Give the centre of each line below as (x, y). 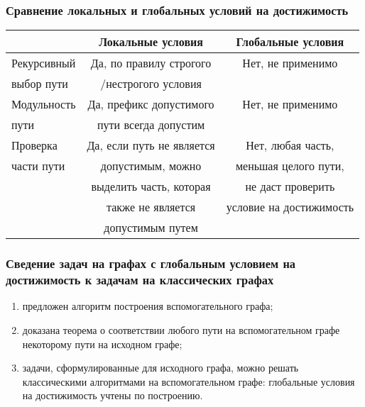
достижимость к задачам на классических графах (140, 280)
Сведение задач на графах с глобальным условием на (151, 263)
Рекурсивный (44, 63)
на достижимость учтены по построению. (113, 395)
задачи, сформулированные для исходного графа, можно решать (160, 368)
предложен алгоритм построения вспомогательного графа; (148, 306)
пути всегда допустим (151, 125)
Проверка (34, 145)
